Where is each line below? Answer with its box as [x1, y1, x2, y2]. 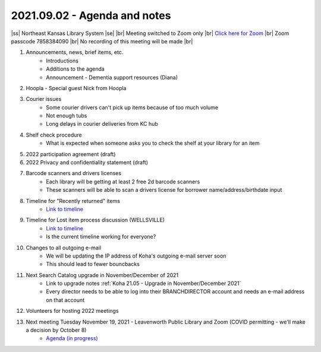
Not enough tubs [46, 112, 87, 119]
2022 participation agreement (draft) [26, 150, 116, 157]
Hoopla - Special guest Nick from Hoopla [26, 84, 127, 91]
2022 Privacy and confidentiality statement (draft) [26, 159, 149, 166]
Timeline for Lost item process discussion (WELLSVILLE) [26, 217, 165, 224]
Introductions [46, 57, 78, 64]
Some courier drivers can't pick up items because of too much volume [46, 104, 219, 111]
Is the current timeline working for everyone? [46, 233, 156, 240]
